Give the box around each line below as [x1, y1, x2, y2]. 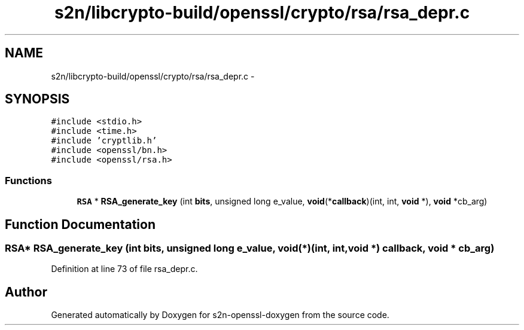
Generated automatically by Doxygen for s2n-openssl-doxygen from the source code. [51, 310, 389, 320]
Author [5, 284, 47, 300]
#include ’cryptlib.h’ [51, 136, 157, 146]
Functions [5, 174, 52, 187]
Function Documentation [5, 216, 156, 232]
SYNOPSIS [5, 91, 70, 107]
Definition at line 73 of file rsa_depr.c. [51, 264, 198, 274]
